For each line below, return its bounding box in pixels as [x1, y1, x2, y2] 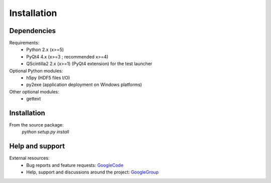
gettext [26, 95, 41, 102]
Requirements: [9, 40, 40, 46]
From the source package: [9, 122, 64, 128]
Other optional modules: [9, 88, 60, 94]
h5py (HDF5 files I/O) [26, 75, 70, 81]
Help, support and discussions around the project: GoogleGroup [26, 169, 159, 175]
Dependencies [9, 26, 56, 35]
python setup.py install [22, 129, 69, 135]
